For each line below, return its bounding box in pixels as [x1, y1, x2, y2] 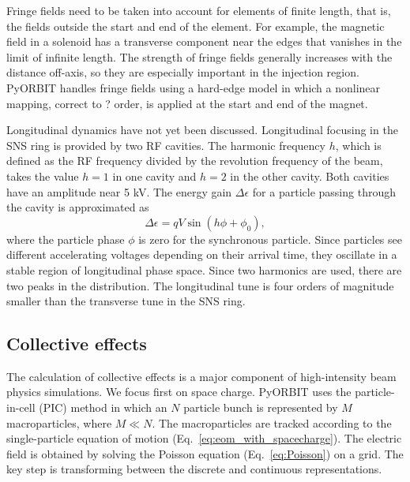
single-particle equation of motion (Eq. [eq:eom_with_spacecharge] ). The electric [6, 430, 402, 447]
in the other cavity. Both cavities [230, 167, 389, 184]
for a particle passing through [252, 183, 396, 200]
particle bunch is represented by [183, 399, 338, 416]
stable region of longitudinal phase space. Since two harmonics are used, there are [6, 261, 402, 278]
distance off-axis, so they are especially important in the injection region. [6, 64, 359, 80]
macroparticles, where [6, 414, 112, 431]
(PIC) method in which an [39, 399, 167, 416]
